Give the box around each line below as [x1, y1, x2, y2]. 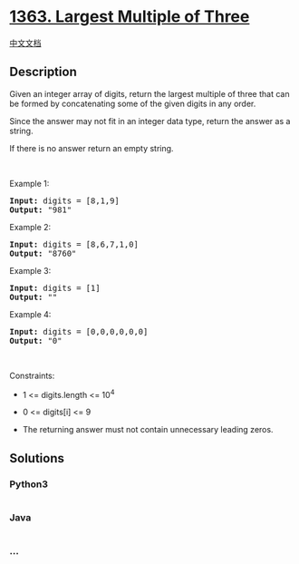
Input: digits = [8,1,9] [9, 195, 120, 206]
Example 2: [9, 221, 52, 232]
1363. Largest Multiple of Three [9, 6, 250, 27]
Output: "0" [9, 335, 63, 345]
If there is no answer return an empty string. [9, 142, 174, 153]
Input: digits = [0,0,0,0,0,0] [9, 326, 149, 336]
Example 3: [9, 265, 52, 276]
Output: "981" [9, 204, 72, 215]
